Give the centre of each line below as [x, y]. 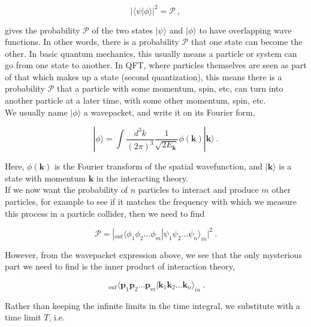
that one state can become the [247, 42]
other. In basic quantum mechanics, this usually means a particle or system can [151, 53]
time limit [23, 317]
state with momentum [46, 178]
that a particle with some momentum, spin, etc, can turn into [170, 88]
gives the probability [43, 30]
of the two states [123, 30]
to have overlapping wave [245, 30]
